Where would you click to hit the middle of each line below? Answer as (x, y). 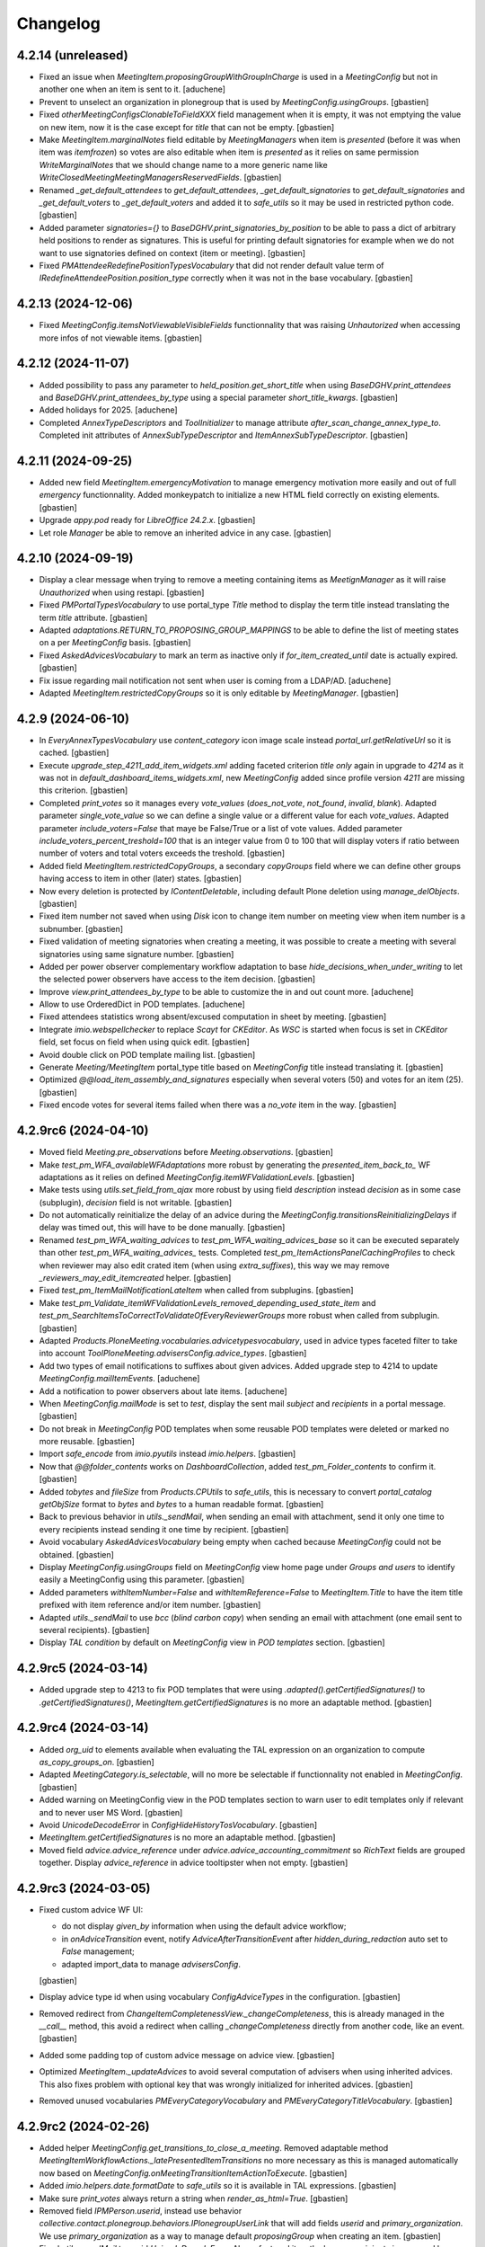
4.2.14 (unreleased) (73, 55)
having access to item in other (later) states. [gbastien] (141, 879)
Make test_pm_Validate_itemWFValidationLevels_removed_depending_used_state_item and (207, 1302)
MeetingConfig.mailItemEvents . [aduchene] (119, 1379)
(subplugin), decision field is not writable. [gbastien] (136, 1202)
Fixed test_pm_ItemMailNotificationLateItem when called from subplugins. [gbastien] (196, 1291)
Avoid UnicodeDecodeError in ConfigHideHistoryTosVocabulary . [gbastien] (178, 1825)
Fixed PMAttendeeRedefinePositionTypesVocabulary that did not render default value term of (212, 265)
